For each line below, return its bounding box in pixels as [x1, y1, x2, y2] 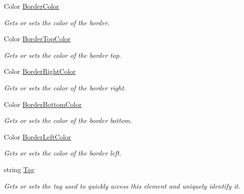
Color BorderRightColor [4, 66, 76, 76]
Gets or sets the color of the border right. [4, 82, 126, 92]
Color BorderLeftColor [4, 131, 71, 141]
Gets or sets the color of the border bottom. [4, 115, 132, 125]
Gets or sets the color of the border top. [4, 50, 122, 60]
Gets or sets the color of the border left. [4, 148, 122, 158]
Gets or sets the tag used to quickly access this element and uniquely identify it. [4, 180, 241, 191]
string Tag [4, 164, 35, 174]
